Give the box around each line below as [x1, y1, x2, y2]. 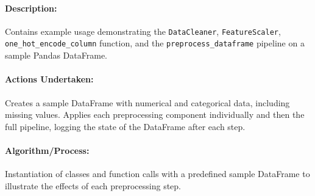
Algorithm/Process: [5, 143, 90, 156]
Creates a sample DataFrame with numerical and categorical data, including [5, 96, 290, 109]
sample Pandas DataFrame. [5, 49, 107, 62]
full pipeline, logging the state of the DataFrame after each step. [5, 120, 246, 132]
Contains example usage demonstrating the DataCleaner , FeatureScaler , [5, 24, 281, 37]
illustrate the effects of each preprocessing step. [5, 179, 182, 192]
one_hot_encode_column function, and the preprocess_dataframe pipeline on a [5, 37, 305, 49]
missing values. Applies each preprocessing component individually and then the [5, 108, 305, 121]
